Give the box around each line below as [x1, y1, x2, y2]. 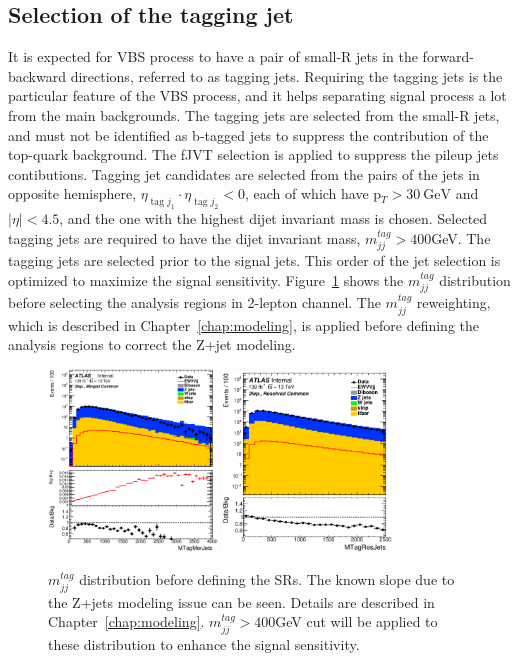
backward [8, 65, 66, 86]
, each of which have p [245, 183, 382, 204]
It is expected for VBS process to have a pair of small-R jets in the [8, 46, 418, 67]
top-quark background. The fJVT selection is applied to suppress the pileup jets [8, 144, 499, 165]
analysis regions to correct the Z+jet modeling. [8, 334, 296, 355]
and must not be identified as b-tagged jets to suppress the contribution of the [8, 124, 489, 145]
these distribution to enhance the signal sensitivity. [48, 633, 360, 654]
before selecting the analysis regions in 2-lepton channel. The [8, 292, 381, 313]
